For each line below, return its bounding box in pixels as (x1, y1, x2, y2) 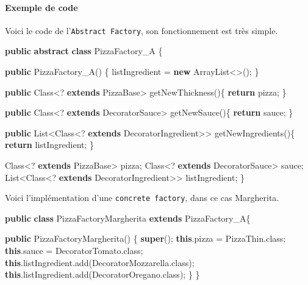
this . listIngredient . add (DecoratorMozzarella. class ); (5, 256, 195, 269)
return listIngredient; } (5, 138, 95, 151)
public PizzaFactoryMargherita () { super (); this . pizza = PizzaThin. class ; (5, 232, 286, 245)
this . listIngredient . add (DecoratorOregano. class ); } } (5, 268, 200, 281)
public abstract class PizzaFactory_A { (5, 44, 163, 57)
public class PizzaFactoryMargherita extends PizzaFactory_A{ (5, 211, 251, 224)
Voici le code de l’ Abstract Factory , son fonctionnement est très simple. (5, 24, 278, 37)
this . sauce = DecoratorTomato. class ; (5, 244, 143, 257)
